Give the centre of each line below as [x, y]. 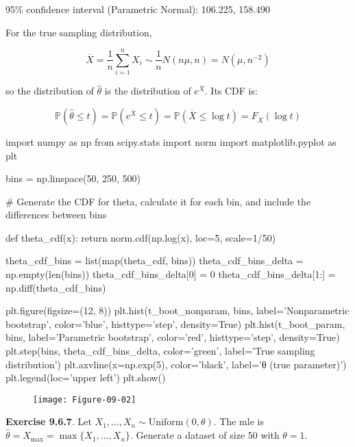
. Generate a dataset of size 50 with [205, 435]
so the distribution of [50, 91]
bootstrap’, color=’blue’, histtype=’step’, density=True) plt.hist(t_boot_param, [175, 323]
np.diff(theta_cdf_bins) [56, 287]
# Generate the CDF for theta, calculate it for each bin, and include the [158, 201]
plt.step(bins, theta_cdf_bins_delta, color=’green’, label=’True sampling [160, 351]
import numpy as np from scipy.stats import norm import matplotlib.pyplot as [171, 141]
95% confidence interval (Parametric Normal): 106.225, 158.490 [138, 9]
